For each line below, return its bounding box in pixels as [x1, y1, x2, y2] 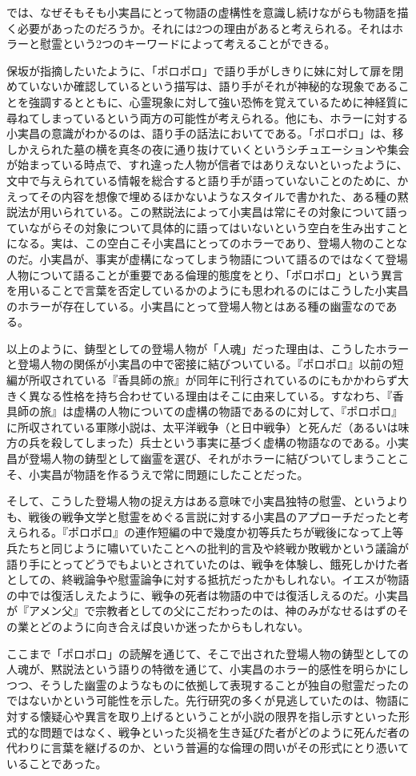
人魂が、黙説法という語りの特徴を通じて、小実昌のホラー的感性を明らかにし [6, 661, 410, 677]
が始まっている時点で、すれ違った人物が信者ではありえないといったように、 [6, 156, 408, 173]
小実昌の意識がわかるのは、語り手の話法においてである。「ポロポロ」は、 [6, 125, 393, 142]
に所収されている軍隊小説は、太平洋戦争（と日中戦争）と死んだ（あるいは [6, 418, 398, 435]
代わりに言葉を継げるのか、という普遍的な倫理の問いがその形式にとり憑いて [6, 739, 410, 756]
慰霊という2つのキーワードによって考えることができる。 [39, 35, 336, 52]
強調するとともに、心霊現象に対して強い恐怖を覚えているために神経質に [28, 93, 409, 110]
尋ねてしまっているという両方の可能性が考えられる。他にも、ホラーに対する [6, 109, 409, 126]
